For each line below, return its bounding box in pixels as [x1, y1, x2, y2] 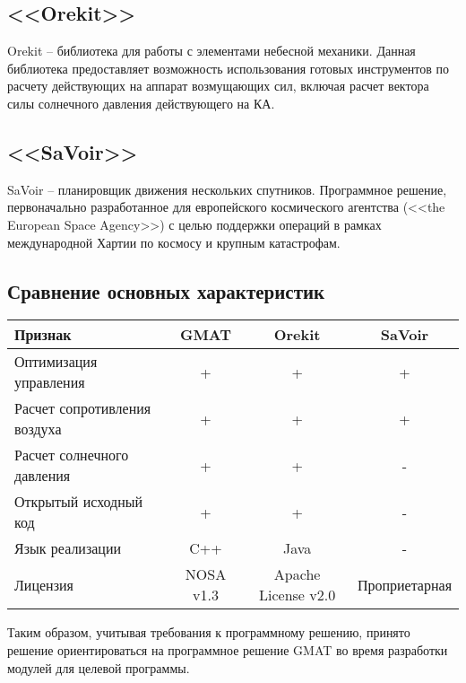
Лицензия [14, 574, 73, 595]
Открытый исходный [14, 491, 143, 512]
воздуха [14, 418, 62, 440]
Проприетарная [357, 574, 452, 595]
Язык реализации [14, 538, 122, 559]
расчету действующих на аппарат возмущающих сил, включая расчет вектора [7, 76, 429, 95]
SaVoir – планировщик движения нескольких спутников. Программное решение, [7, 180, 447, 198]
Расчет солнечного [14, 444, 129, 466]
